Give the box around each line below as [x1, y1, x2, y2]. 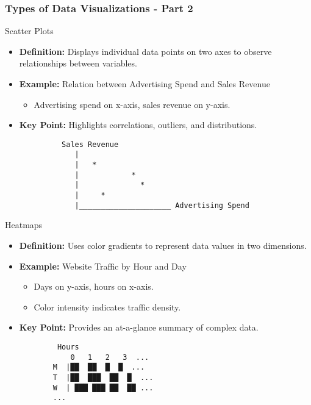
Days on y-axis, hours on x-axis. [34, 280, 154, 293]
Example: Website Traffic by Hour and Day [19, 259, 187, 272]
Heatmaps [5, 218, 43, 231]
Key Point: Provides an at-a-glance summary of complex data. [19, 321, 259, 334]
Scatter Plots [5, 24, 54, 37]
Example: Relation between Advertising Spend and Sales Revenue [19, 77, 270, 90]
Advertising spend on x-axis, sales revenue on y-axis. [34, 98, 231, 110]
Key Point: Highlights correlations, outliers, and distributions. [19, 118, 257, 131]
